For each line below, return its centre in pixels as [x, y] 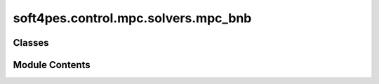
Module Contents [52, 65]
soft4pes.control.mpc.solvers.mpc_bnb [132, 18]
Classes [31, 43]
